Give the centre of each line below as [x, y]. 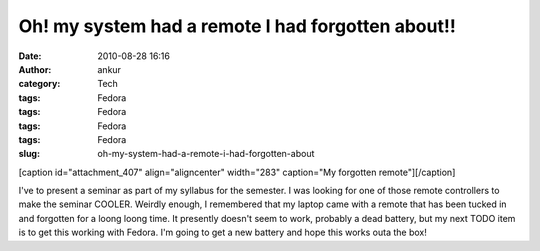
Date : [30, 56]
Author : [35, 69]
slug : [29, 154]
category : [39, 84]
